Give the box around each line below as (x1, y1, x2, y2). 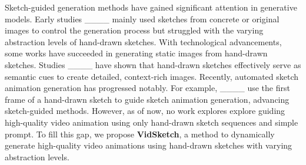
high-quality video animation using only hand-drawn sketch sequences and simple (5, 116, 298, 128)
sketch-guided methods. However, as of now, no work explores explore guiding (5, 105, 285, 117)
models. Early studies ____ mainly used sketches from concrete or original (5, 12, 280, 25)
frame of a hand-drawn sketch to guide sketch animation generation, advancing (5, 93, 290, 105)
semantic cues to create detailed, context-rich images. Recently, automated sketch (5, 70, 299, 82)
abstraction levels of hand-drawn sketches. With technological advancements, (5, 35, 282, 48)
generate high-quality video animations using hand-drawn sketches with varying (5, 139, 292, 151)
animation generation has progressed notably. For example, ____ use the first (5, 82, 290, 94)
